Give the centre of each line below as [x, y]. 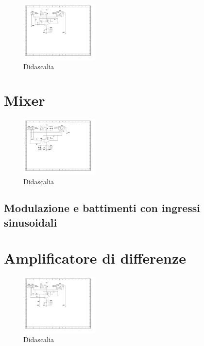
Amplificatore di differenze [95, 258]
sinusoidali [31, 222]
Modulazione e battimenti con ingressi [102, 208]
